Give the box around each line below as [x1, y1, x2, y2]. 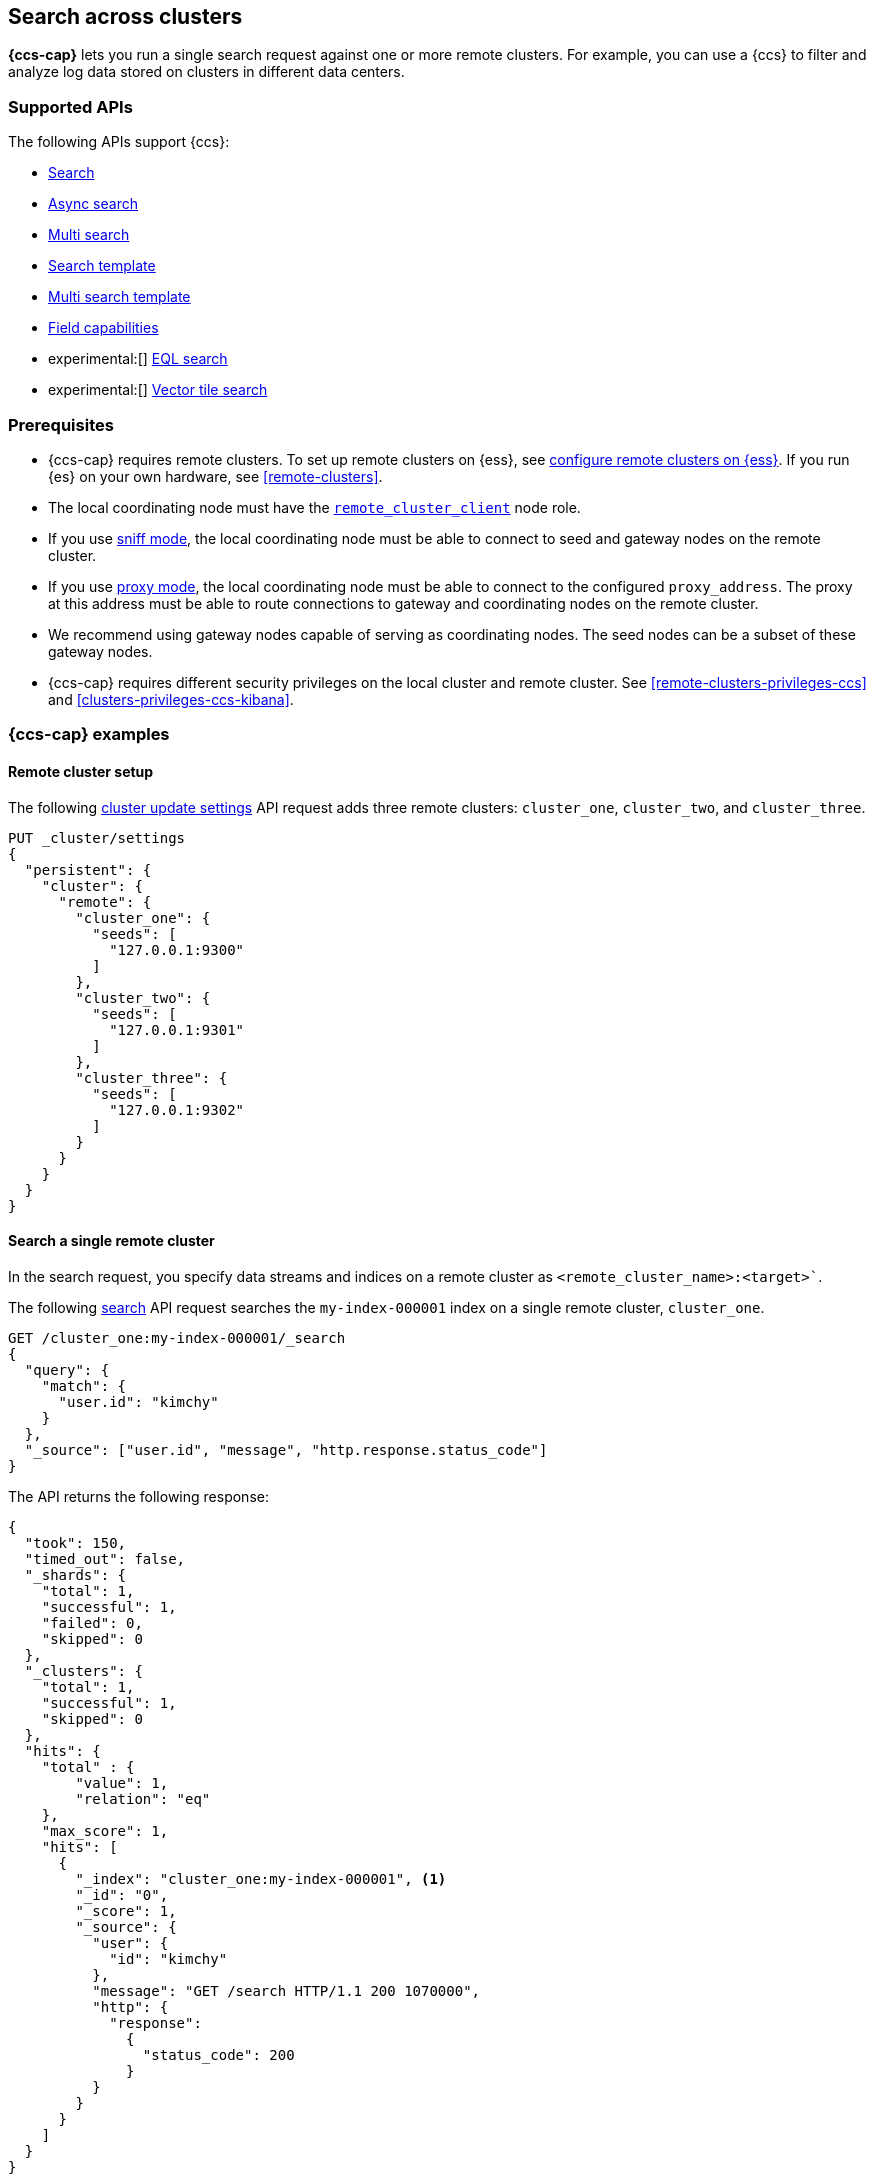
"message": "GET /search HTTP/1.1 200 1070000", [92, 1982, 481, 1999]
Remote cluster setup [8, 762, 154, 780]
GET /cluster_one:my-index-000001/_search [8, 1329, 346, 1346]
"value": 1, [75, 1774, 169, 1791]
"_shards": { [24, 1566, 127, 1583]
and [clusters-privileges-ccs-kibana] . [48, 690, 294, 708]
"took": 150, [24, 1534, 127, 1551]
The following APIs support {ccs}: [8, 133, 230, 151]
